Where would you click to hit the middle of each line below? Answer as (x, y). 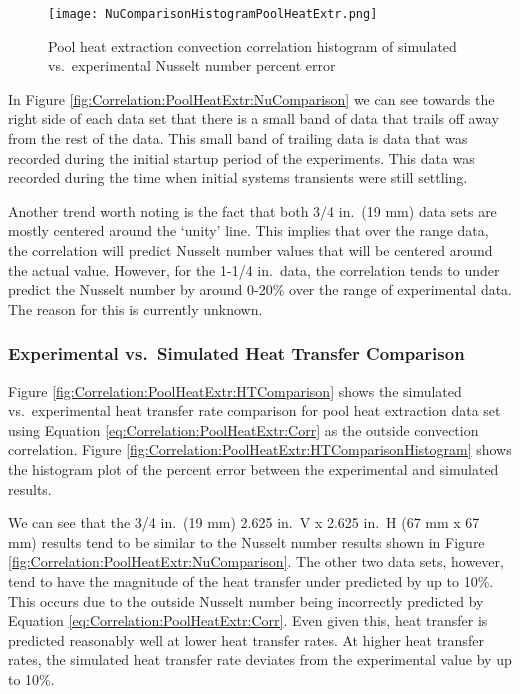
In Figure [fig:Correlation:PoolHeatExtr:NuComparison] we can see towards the (251, 98)
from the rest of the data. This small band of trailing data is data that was (238, 138)
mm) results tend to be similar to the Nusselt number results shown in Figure (246, 541)
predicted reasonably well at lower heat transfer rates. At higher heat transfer (246, 639)
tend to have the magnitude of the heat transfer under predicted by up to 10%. (251, 580)
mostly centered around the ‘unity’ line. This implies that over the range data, (248, 230)
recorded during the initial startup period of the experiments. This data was (241, 157)
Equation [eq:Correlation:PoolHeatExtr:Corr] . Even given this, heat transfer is (248, 620)
